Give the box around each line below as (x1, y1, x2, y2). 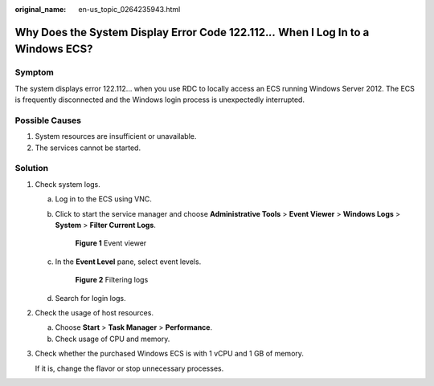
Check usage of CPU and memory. (55, 334, 170, 343)
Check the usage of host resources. (35, 307, 154, 317)
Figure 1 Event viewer (75, 238, 147, 248)
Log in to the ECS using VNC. (55, 194, 153, 204)
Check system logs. (35, 179, 100, 189)
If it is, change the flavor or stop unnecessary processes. (35, 364, 224, 373)
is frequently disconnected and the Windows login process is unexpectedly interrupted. (14, 95, 305, 104)
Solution (14, 163, 49, 174)
